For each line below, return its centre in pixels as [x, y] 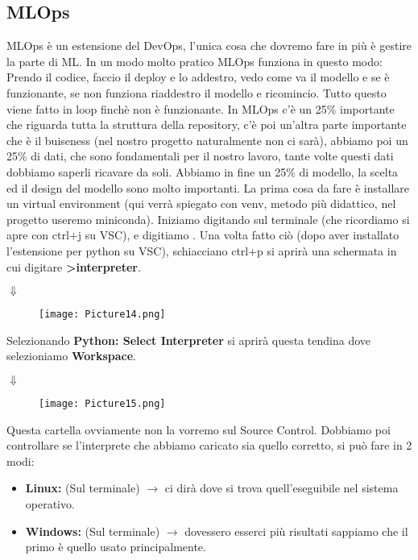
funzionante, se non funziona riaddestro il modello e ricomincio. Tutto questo [197, 92]
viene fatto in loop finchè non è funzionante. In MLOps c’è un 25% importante [201, 108]
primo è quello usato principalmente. [116, 547]
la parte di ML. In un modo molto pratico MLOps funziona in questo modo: [195, 61]
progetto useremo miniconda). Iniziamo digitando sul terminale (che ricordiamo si [208, 219]
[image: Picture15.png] [102, 403]
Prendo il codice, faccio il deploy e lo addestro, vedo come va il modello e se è [198, 77]
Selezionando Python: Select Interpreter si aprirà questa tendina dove [189, 340]
